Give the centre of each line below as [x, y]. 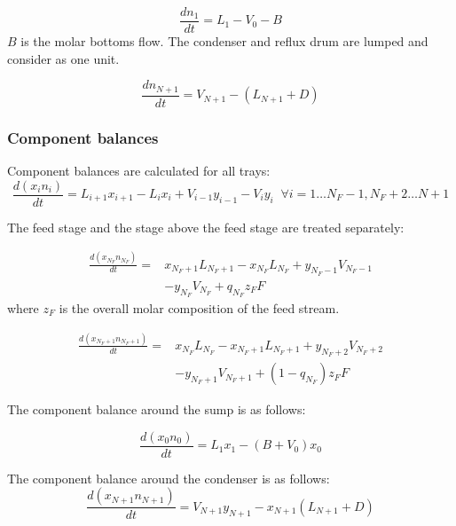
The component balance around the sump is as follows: [157, 409]
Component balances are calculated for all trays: [139, 170]
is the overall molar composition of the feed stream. [199, 307]
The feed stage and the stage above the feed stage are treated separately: [206, 227]
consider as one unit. [63, 58]
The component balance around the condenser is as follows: [169, 478]
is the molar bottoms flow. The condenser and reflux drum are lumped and [224, 41]
